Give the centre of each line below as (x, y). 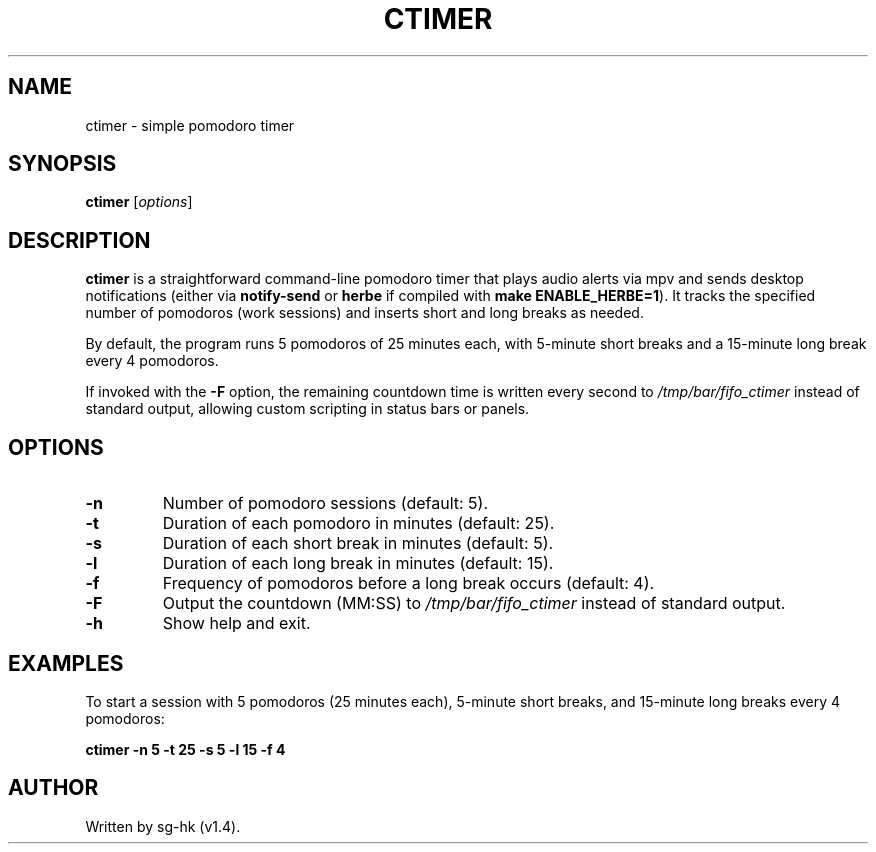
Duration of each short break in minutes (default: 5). (358, 543)
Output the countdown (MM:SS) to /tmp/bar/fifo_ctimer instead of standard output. (474, 603)
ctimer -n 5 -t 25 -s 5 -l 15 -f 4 (185, 749)
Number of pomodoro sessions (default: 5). (325, 503)
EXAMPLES (66, 663)
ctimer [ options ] (139, 202)
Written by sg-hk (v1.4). (163, 826)
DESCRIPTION (79, 240)
